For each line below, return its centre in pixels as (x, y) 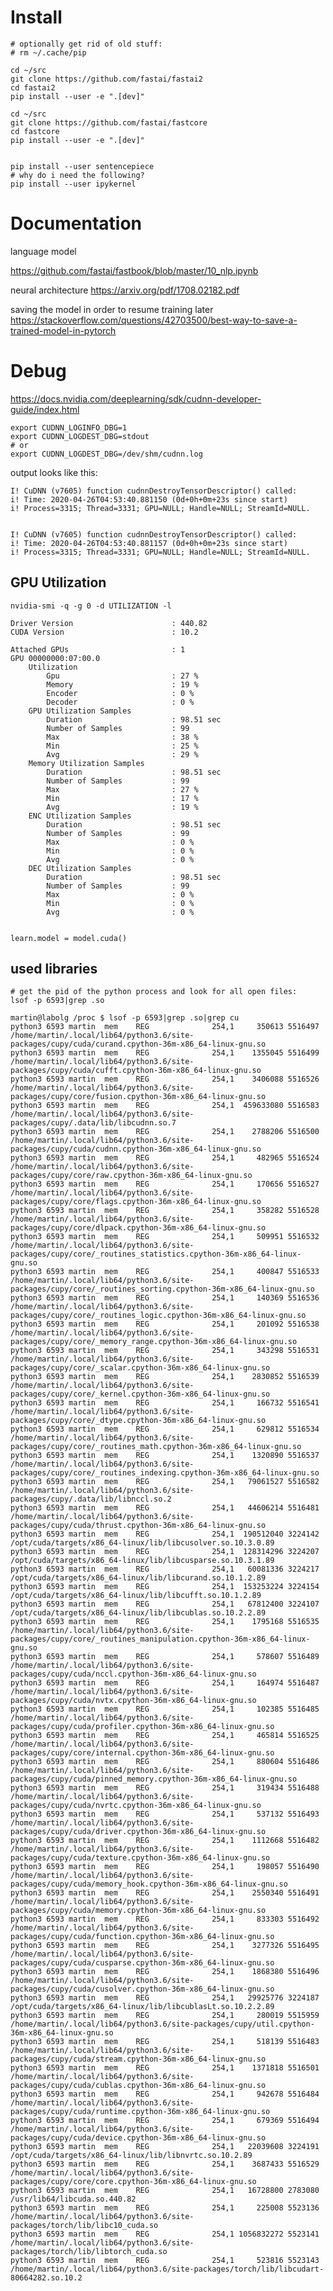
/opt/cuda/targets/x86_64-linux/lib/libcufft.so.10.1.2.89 (136, 1596)
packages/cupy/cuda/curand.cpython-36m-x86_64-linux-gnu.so (138, 1044)
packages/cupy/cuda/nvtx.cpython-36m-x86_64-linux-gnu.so (133, 1701)
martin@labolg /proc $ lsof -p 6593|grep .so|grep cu (125, 1018)
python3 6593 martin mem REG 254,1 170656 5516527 (165, 1184)
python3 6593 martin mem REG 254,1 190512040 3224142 (165, 1534)
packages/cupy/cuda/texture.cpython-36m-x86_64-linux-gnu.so (140, 1858)
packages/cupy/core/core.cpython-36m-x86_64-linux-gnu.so (133, 2182)
